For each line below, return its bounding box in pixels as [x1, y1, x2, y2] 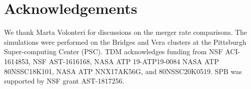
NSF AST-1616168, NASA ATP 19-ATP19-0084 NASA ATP [32, 56, 219, 66]
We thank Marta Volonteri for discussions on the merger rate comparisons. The [4, 27, 247, 37]
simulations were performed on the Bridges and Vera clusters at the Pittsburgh [4, 36, 246, 47]
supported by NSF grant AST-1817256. [4, 76, 124, 86]
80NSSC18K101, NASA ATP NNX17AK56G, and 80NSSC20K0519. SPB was [4, 66, 242, 76]
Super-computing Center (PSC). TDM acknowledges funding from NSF [4, 46, 223, 57]
